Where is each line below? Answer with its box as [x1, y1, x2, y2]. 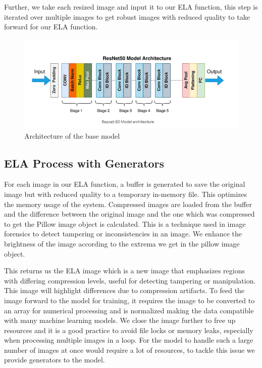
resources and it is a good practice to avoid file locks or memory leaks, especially [4, 324, 253, 335]
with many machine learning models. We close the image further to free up [4, 315, 236, 325]
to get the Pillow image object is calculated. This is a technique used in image [4, 218, 246, 229]
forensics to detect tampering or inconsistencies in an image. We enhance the [4, 228, 242, 239]
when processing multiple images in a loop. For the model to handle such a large [4, 335, 253, 345]
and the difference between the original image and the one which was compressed [4, 209, 255, 219]
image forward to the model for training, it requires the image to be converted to [4, 295, 255, 305]
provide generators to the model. [4, 354, 105, 365]
